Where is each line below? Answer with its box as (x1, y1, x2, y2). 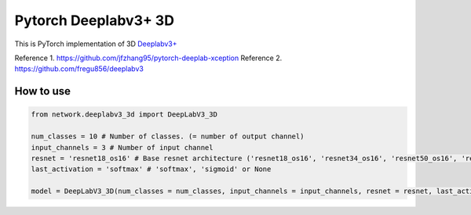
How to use (14, 84, 71, 98)
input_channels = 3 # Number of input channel (31, 143, 214, 152)
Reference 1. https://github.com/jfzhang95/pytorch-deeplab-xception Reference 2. (14, 53, 283, 63)
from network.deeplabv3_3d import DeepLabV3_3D (31, 110, 217, 119)
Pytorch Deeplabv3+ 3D (14, 12, 174, 29)
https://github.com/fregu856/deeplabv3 (14, 64, 144, 73)
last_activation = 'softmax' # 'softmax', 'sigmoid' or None (31, 165, 272, 174)
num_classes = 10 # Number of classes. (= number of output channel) (31, 132, 305, 141)
